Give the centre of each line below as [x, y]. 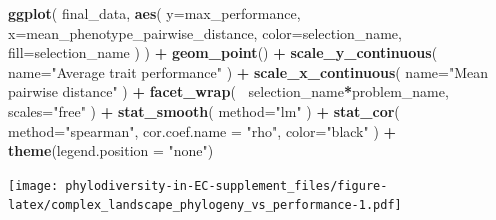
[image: [33, 185]
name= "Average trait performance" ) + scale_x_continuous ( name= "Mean [248, 71]
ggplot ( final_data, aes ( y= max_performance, [154, 13]
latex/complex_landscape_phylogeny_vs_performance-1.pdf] [205, 205]
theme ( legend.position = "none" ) [111, 150]
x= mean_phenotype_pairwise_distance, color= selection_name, [205, 32]
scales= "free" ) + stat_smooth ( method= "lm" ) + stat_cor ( [204, 110]
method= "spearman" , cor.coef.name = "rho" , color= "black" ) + [202, 130]
